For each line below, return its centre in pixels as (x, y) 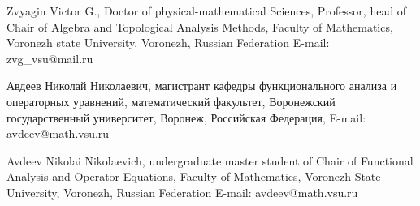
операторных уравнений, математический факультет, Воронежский (171, 101)
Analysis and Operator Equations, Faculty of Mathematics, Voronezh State (194, 176)
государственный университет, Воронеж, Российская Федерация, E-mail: (186, 117)
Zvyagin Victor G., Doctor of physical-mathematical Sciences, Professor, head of (207, 11)
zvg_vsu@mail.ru (50, 58)
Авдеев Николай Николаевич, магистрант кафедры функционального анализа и (202, 86)
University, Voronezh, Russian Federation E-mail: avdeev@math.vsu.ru (182, 192)
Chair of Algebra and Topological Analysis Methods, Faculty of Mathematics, (200, 26)
